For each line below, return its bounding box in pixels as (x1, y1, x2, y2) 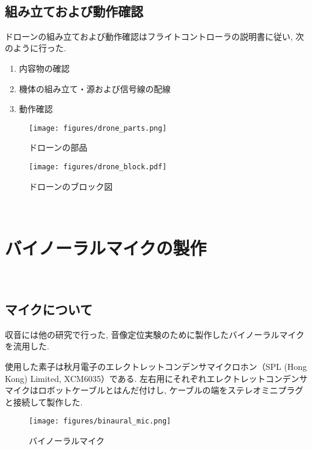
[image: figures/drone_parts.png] (29, 123, 167, 133)
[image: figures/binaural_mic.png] (29, 417, 171, 426)
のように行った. (5, 42, 66, 54)
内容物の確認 (19, 61, 70, 74)
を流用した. (5, 340, 49, 352)
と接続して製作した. (5, 395, 83, 408)
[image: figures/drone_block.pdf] (29, 163, 167, 172)
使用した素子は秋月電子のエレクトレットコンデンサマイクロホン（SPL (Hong (5, 360, 307, 372)
